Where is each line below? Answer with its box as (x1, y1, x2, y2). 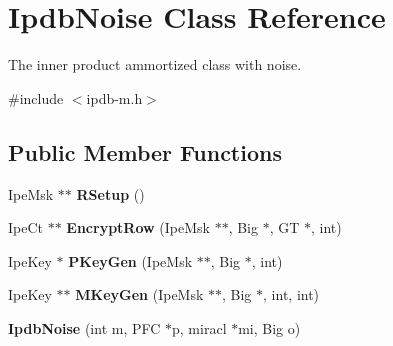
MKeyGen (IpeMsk (75, 284, 204, 305)
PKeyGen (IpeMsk (68, 250, 193, 271)
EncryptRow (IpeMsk (66, 217, 210, 238)
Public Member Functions (8, 136, 282, 167)
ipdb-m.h (86, 87, 143, 108)
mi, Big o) (238, 317, 301, 338)
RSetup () (76, 183, 145, 204)
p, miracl (172, 317, 227, 338)
